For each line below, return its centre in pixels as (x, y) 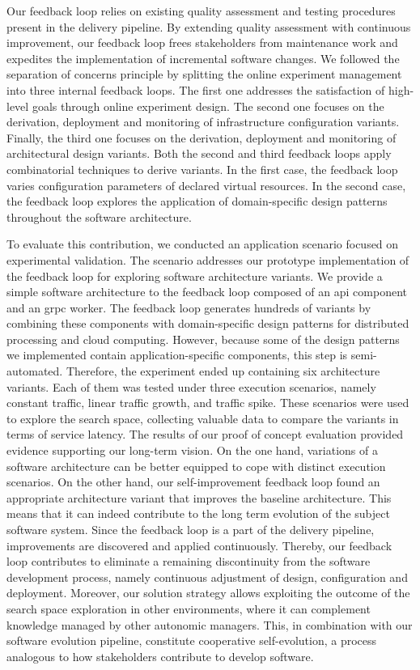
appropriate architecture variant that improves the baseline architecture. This (199, 497)
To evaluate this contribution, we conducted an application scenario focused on (203, 244)
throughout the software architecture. (99, 216)
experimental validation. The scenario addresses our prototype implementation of (208, 259)
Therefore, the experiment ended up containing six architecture (223, 371)
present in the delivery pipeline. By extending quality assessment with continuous (209, 26)
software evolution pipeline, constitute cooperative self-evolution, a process (192, 640)
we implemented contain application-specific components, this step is (177, 355)
